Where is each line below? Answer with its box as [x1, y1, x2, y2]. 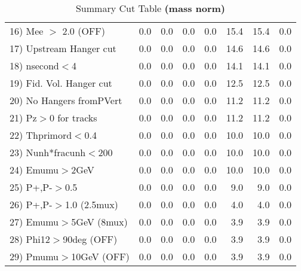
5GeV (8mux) [71, 215, 128, 229]
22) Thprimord [10, 128, 72, 142]
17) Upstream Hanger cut [10, 41, 116, 55]
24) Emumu [10, 163, 59, 176]
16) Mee [10, 24, 44, 38]
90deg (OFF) [63, 232, 118, 246]
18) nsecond [10, 59, 59, 72]
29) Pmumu [10, 249, 59, 263]
